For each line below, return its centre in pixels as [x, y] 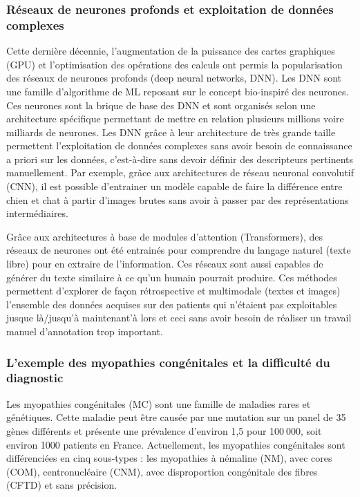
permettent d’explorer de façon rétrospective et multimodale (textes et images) [173, 291]
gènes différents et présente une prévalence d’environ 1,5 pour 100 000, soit [164, 430]
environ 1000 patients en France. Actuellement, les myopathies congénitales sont [176, 444]
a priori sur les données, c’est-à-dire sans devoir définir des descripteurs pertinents [180, 159]
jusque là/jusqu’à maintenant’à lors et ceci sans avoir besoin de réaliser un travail [179, 318]
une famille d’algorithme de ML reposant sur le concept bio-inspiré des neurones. [178, 91]
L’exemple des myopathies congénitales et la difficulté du [168, 362]
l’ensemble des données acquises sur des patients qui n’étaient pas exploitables [172, 304]
